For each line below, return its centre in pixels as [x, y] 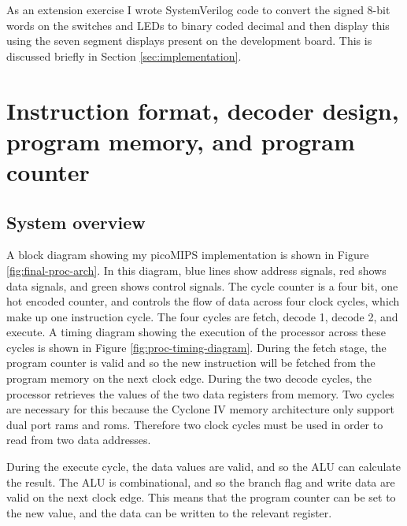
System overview [76, 222]
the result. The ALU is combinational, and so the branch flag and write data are [201, 482]
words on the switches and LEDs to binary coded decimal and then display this [198, 25]
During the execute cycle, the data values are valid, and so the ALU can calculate [204, 467]
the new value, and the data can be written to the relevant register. [169, 512]
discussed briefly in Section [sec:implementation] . [124, 56]
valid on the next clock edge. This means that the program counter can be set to [201, 497]
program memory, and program [181, 141]
